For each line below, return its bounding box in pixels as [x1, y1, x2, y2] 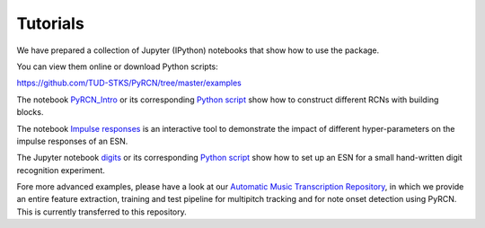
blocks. [16, 107, 44, 118]
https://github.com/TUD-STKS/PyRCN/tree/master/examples [16, 77, 242, 89]
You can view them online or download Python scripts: [16, 61, 219, 72]
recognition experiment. [16, 164, 105, 175]
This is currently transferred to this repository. [16, 206, 188, 217]
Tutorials [16, 13, 84, 33]
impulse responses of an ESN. [16, 136, 128, 146]
